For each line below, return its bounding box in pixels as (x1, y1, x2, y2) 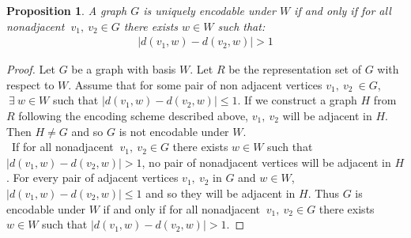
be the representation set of (228, 61, 362, 77)
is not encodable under (119, 123, 229, 139)
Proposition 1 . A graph (6, 2, 127, 18)
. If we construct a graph (237, 92, 357, 108)
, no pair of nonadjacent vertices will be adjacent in (141, 153, 391, 170)
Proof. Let (6, 61, 55, 77)
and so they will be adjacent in (145, 184, 296, 201)
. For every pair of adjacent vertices (6, 169, 179, 186)
